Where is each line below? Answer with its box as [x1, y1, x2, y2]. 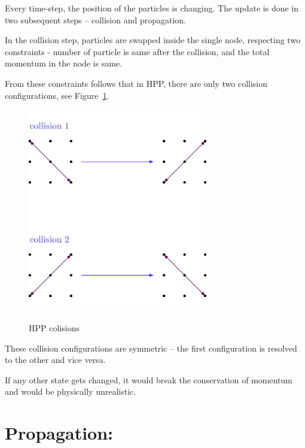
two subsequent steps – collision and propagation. [5, 13, 186, 26]
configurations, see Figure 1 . [5, 89, 109, 101]
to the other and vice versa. [5, 353, 106, 366]
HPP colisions [29, 321, 80, 334]
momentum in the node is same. [5, 57, 123, 69]
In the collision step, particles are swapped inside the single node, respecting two [5, 34, 301, 46]
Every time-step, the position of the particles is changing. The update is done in [5, 2, 299, 14]
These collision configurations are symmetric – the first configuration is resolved [5, 341, 297, 354]
